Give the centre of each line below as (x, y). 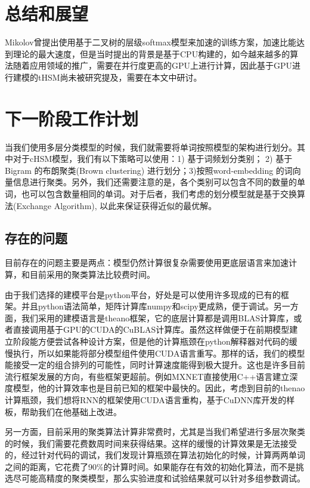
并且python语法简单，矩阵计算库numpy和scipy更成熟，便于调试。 (147, 306)
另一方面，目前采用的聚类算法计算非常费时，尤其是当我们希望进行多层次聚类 (155, 432)
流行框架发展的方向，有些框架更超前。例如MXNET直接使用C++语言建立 (147, 376)
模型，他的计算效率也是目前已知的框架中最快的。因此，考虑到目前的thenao (159, 388)
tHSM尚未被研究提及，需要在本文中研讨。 (120, 77)
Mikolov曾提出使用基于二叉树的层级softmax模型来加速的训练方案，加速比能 (151, 42)
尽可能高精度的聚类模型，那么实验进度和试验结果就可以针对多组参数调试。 (159, 478)
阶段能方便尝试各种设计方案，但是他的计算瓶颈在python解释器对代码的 (151, 341)
